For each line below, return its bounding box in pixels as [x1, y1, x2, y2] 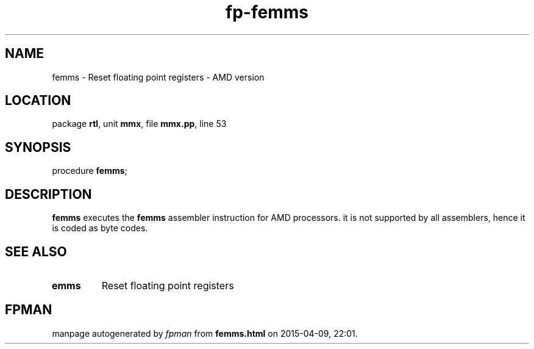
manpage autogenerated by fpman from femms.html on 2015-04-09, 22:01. [52, 328, 358, 339]
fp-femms [226, 2, 308, 23]
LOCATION [5, 93, 71, 109]
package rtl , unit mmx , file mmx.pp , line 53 [52, 118, 227, 129]
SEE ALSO [5, 243, 67, 259]
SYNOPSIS [5, 139, 71, 155]
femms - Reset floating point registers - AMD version [52, 71, 265, 82]
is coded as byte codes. [52, 223, 148, 234]
